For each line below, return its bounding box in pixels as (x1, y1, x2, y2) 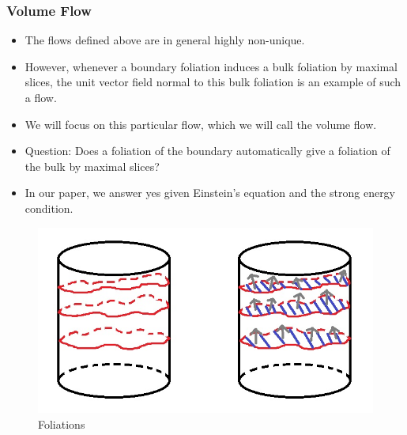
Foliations (38, 415, 85, 432)
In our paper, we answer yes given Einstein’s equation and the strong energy (24, 184, 396, 201)
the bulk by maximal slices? (24, 157, 160, 174)
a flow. (24, 89, 57, 105)
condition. (24, 199, 73, 216)
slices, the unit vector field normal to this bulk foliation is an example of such (24, 74, 401, 90)
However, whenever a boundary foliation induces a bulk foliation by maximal (24, 58, 398, 74)
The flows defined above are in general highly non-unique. (24, 32, 305, 48)
